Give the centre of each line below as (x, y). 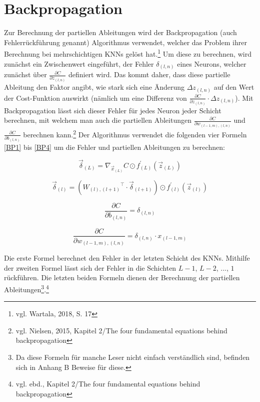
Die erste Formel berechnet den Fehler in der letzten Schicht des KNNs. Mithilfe (127, 258)
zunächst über (25, 74)
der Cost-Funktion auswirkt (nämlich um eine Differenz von (95, 97)
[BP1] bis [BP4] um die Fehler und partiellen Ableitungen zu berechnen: (114, 147)
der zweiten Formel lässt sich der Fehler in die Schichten (90, 267)
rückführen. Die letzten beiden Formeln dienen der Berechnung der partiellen (122, 277)
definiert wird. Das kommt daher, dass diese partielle (149, 74)
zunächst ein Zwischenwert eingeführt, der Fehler (79, 63)
